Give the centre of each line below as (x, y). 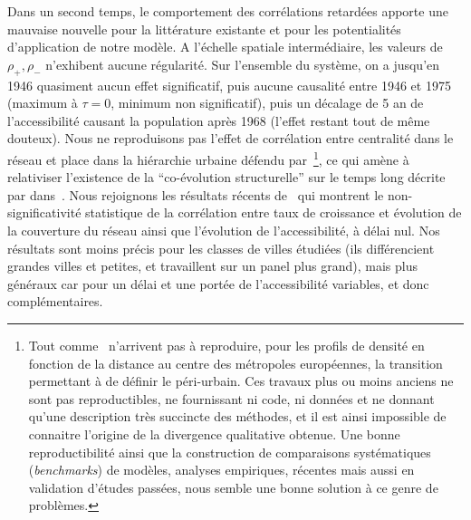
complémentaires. (55, 301)
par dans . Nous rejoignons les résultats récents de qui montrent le (196, 194)
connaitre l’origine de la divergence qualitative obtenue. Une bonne (214, 433)
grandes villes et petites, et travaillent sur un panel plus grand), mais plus (212, 266)
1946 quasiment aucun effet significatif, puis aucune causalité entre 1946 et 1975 (229, 85)
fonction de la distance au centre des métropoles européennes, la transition (235, 363)
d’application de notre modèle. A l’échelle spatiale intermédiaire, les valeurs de (225, 47)
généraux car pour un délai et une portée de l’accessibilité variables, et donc (218, 283)
